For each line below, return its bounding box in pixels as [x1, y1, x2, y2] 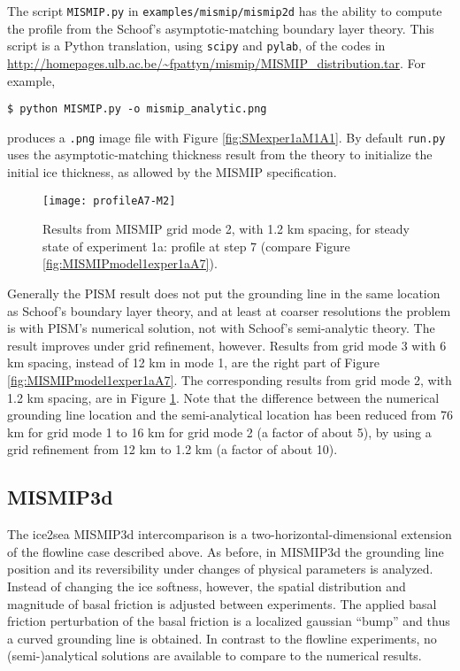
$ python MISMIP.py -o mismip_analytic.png [7, 103, 267, 116]
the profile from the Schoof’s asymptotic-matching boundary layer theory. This [7, 19, 434, 37]
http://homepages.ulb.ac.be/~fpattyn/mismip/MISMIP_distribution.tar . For [7, 53, 425, 72]
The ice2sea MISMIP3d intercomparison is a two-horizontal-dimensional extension [7, 525, 452, 544]
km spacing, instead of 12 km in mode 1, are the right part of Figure [7, 353, 379, 372]
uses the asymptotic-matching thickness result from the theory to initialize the [7, 145, 433, 164]
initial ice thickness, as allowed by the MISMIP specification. [7, 163, 337, 181]
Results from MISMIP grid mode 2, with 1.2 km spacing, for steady [42, 220, 410, 238]
